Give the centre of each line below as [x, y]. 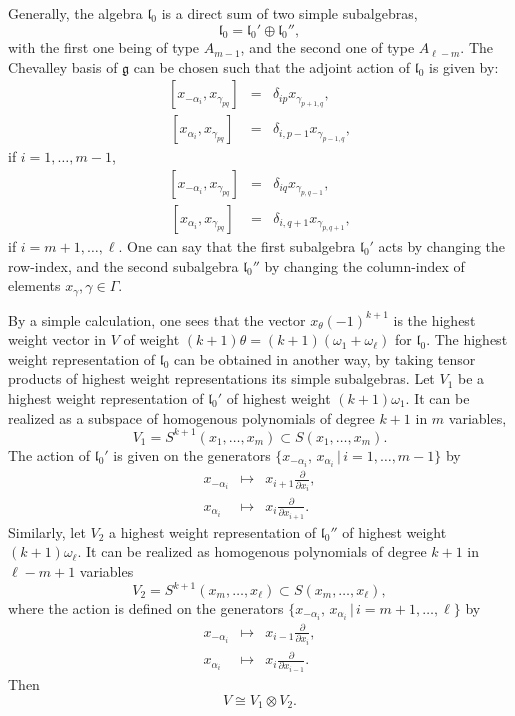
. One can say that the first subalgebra [237, 245]
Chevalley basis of [63, 66]
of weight [151, 339]
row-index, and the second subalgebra [123, 265]
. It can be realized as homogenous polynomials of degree [252, 551]
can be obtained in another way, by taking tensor [325, 358]
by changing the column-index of [364, 265]
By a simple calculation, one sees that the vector [157, 319]
